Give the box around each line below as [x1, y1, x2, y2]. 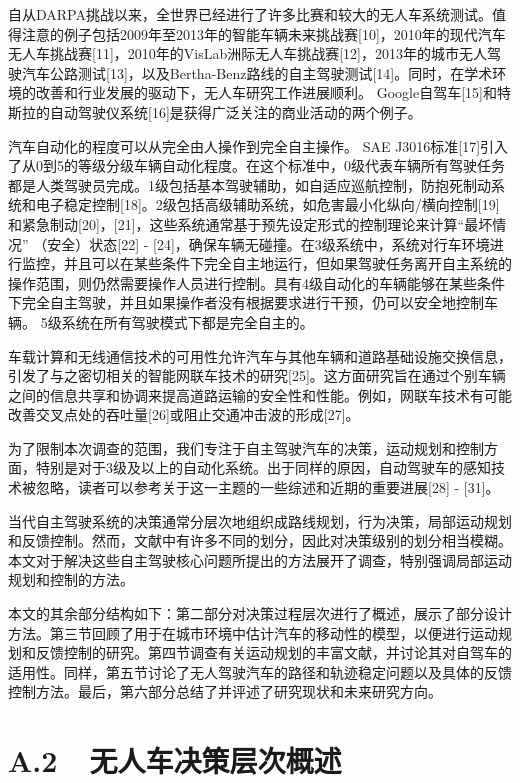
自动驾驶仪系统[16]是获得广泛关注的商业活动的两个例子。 [49, 101, 422, 122]
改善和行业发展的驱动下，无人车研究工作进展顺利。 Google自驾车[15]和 [35, 82, 497, 103]
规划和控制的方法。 [8, 569, 134, 590]
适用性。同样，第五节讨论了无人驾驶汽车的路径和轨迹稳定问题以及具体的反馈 [8, 661, 512, 682]
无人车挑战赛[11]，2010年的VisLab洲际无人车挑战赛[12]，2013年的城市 [8, 43, 460, 64]
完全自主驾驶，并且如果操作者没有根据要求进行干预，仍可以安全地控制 [21, 292, 484, 313]
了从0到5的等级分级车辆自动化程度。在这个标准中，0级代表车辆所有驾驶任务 [8, 155, 505, 176]
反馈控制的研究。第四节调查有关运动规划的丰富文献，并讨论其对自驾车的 [35, 642, 512, 663]
